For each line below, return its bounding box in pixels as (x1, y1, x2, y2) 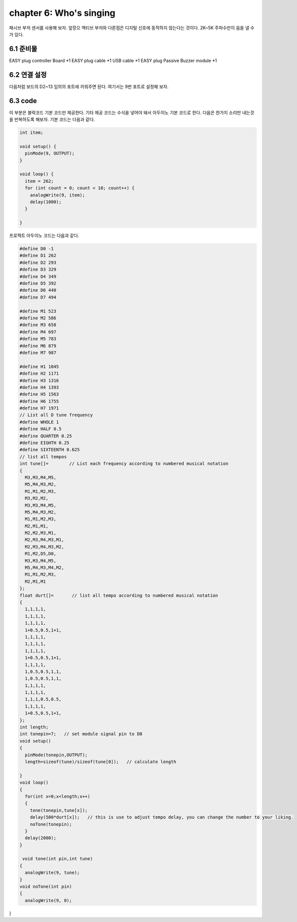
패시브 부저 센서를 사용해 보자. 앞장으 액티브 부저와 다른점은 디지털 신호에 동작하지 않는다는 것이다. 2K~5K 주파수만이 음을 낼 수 (9, 25, 255, 31)
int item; (19, 130, 44, 136)
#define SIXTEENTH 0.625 (19, 447, 80, 453)
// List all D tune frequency (19, 412, 93, 418)
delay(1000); (30, 199, 62, 205)
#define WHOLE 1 (19, 419, 59, 425)
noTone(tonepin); (30, 821, 72, 827)
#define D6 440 (19, 287, 56, 293)
